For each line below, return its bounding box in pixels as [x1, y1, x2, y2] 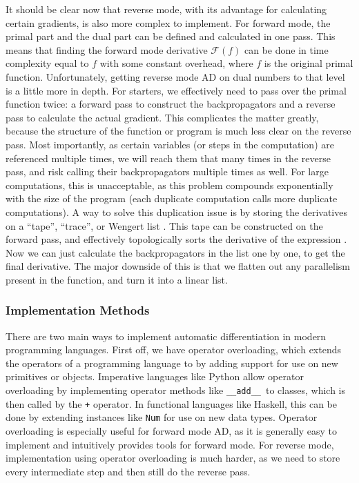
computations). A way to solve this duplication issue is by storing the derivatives [6, 204, 347, 219]
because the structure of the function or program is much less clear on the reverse [6, 124, 351, 138]
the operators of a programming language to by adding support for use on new [6, 355, 338, 370]
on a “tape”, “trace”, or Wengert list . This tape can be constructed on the [6, 218, 323, 233]
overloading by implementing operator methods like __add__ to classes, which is [6, 383, 345, 397]
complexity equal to [6, 56, 89, 70]
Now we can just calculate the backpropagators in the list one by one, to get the [6, 245, 345, 259]
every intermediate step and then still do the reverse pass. [6, 464, 251, 478]
